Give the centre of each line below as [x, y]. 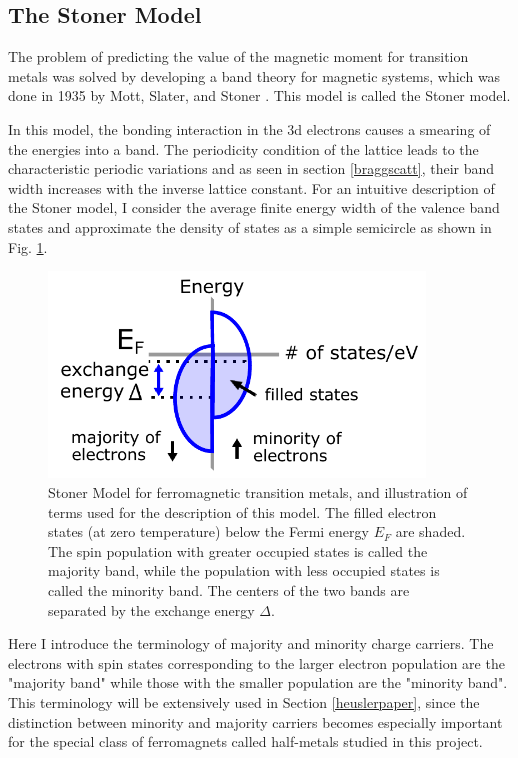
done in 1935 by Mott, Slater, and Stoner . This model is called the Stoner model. [259, 95]
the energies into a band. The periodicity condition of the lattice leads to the [243, 148]
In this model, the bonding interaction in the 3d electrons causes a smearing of [249, 128]
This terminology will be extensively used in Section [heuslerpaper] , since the [244, 701]
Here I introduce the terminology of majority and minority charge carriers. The [251, 643]
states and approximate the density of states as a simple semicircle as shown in [250, 226]
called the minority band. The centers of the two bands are [229, 590]
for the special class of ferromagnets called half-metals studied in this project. [245, 741]
